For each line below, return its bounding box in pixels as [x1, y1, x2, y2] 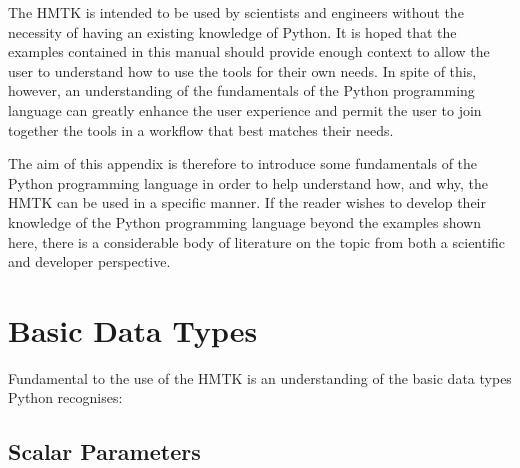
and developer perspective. [8, 251, 171, 272]
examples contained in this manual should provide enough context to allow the [8, 41, 490, 62]
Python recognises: [8, 387, 123, 408]
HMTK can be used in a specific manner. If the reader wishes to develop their [8, 192, 486, 213]
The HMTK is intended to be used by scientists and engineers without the [8, 2, 464, 22]
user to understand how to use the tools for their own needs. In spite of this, [8, 60, 477, 81]
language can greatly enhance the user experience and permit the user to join [8, 99, 482, 120]
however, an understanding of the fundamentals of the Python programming [8, 80, 475, 101]
